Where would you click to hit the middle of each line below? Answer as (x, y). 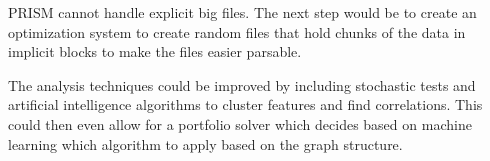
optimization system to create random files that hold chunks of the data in (237, 31)
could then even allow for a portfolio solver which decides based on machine (240, 123)
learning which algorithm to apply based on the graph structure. (205, 143)
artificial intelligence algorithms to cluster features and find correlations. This (245, 104)
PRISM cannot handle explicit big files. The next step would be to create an (242, 12)
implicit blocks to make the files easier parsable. (155, 51)
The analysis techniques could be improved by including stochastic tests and (242, 84)
